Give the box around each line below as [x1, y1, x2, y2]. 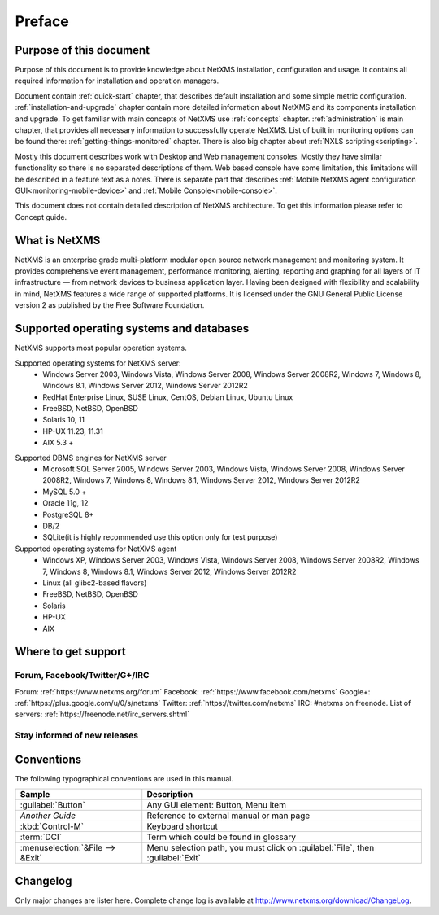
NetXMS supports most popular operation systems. [15, 343, 187, 353]
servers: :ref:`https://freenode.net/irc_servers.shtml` [15, 709, 190, 720]
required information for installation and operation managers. [15, 76, 219, 85]
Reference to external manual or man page [146, 810, 311, 821]
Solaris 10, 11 [42, 415, 85, 425]
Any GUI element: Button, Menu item [146, 799, 286, 811]
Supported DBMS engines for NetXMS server [15, 453, 167, 462]
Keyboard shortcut [146, 821, 219, 832]
